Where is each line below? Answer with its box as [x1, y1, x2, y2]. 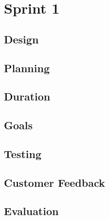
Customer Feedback [4, 175, 105, 190]
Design [4, 31, 39, 46]
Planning [4, 60, 50, 75]
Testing [4, 146, 41, 161]
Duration [4, 89, 51, 104]
